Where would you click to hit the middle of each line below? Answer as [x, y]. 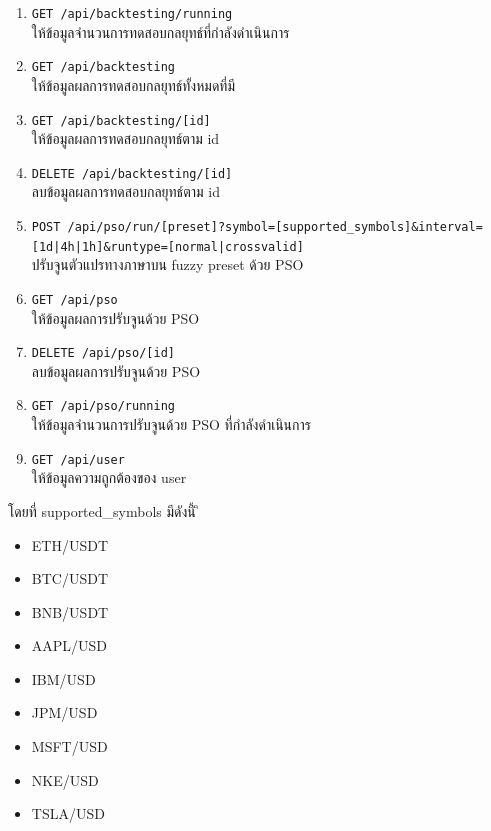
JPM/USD [64, 712]
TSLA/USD [68, 813]
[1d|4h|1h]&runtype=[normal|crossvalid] [167, 246]
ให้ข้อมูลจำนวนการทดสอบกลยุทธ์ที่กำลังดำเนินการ [160, 31]
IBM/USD [63, 678]
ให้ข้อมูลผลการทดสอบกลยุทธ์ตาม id [125, 138]
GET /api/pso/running [103, 406]
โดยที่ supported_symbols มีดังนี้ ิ [104, 510]
